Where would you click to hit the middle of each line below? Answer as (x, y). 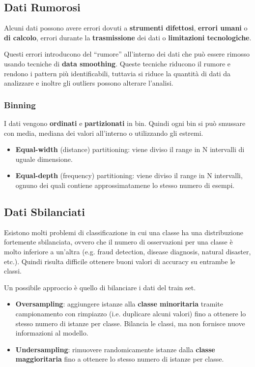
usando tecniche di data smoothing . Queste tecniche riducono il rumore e (117, 63)
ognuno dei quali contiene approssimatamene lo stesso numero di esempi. (125, 185)
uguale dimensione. (44, 159)
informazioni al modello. (52, 333)
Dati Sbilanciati (45, 211)
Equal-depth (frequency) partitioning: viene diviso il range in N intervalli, (129, 175)
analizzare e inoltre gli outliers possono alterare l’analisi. (89, 83)
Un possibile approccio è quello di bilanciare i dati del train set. (100, 287)
